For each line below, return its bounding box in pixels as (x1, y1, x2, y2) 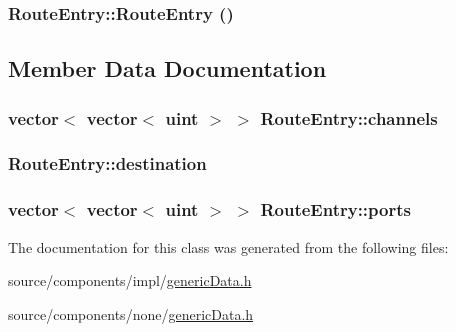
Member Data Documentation (8, 53, 327, 84)
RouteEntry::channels (260, 105, 438, 130)
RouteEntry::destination (8, 151, 207, 176)
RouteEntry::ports (260, 197, 411, 222)
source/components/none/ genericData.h (8, 303, 254, 324)
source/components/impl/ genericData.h (8, 270, 252, 291)
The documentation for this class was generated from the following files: (8, 236, 449, 257)
